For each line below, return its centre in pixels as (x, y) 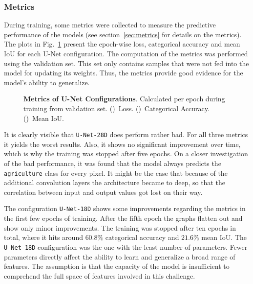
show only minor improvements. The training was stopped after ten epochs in (120, 227)
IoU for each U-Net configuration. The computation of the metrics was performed (126, 53)
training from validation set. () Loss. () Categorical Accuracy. (116, 108)
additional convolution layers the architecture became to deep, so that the (115, 182)
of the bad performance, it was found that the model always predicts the (113, 163)
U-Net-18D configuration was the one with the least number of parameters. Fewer (126, 247)
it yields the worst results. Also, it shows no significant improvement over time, (122, 144)
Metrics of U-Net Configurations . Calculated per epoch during (124, 99)
